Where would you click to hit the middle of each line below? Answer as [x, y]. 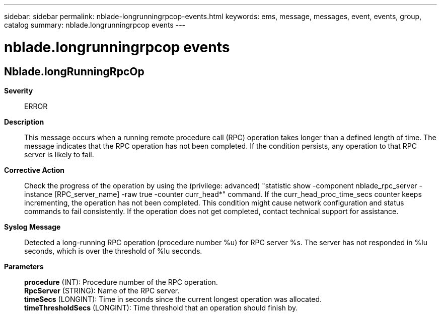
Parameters [24, 266]
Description [24, 122]
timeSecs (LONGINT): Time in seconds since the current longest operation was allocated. [173, 299]
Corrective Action [34, 170]
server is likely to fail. [59, 154]
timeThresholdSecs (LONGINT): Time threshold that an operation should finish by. [161, 307]
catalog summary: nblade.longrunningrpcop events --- [95, 25]
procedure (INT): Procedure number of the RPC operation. [121, 282]
